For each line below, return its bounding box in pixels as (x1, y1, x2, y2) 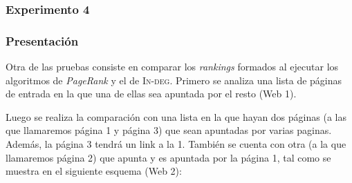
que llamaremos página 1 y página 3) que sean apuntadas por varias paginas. (6, 123, 332, 137)
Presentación (6, 32, 79, 49)
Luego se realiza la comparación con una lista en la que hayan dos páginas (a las (6, 109, 346, 124)
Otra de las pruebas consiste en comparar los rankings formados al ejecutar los (6, 59, 339, 74)
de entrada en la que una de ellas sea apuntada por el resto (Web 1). (6, 86, 297, 101)
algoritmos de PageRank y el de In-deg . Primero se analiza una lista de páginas (6, 73, 342, 87)
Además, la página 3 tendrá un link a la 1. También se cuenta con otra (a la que (6, 137, 346, 151)
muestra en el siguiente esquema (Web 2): (6, 164, 182, 178)
